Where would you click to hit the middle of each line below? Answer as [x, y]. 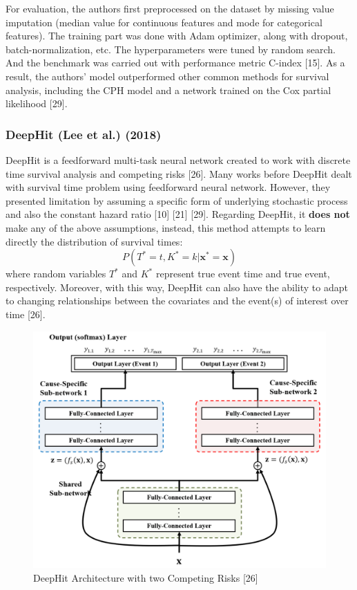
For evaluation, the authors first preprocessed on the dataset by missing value [170, 8]
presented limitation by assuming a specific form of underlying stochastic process [177, 200]
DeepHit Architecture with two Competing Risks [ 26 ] [146, 577]
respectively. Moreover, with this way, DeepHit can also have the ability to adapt [177, 287]
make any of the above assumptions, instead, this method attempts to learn [166, 227]
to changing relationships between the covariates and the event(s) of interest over [177, 301]
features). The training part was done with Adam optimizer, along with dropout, [177, 36]
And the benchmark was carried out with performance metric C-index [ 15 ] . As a [175, 63]
